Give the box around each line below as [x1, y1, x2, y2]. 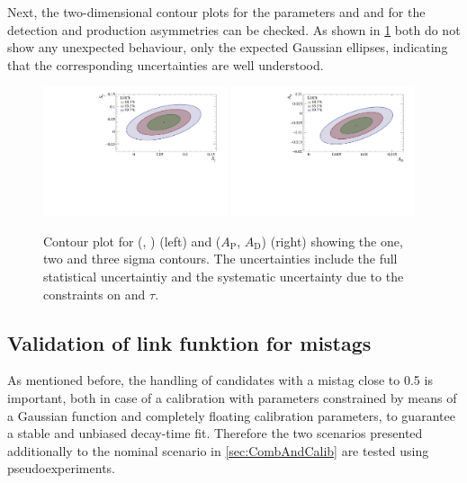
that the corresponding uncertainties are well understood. [7, 55, 324, 74]
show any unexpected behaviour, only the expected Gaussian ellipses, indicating [7, 38, 448, 57]
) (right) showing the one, [261, 231, 403, 250]
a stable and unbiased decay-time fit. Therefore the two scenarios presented [7, 424, 423, 443]
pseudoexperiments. [7, 459, 115, 478]
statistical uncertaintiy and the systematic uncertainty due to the [43, 266, 404, 285]
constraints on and [43, 284, 146, 303]
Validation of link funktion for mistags [7, 328, 372, 356]
